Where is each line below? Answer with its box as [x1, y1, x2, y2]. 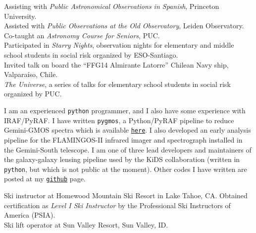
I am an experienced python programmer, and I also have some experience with [4, 105, 246, 115]
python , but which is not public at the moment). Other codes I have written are [4, 163, 247, 174]
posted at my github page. [4, 173, 86, 184]
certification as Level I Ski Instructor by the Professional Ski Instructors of [4, 200, 231, 210]
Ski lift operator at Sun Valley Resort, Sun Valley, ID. [4, 219, 168, 230]
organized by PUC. [4, 88, 62, 99]
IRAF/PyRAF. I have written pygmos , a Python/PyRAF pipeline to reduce [4, 115, 234, 125]
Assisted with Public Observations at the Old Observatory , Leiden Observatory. [4, 20, 244, 31]
